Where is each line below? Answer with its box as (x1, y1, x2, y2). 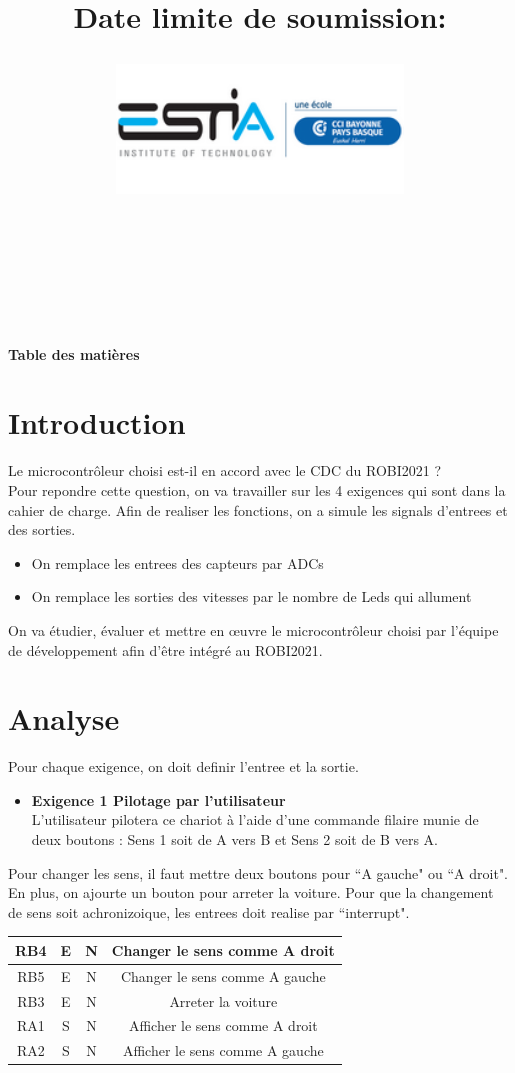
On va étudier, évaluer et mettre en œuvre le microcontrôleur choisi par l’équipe (8, 619, 499, 640)
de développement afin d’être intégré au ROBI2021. (8, 639, 323, 660)
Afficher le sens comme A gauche (122, 1040, 324, 1061)
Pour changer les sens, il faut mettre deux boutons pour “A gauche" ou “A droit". (8, 862, 509, 883)
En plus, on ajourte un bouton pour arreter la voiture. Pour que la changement (8, 882, 494, 903)
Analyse (8, 698, 120, 739)
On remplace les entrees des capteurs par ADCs (31, 552, 324, 573)
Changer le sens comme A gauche (120, 965, 326, 986)
